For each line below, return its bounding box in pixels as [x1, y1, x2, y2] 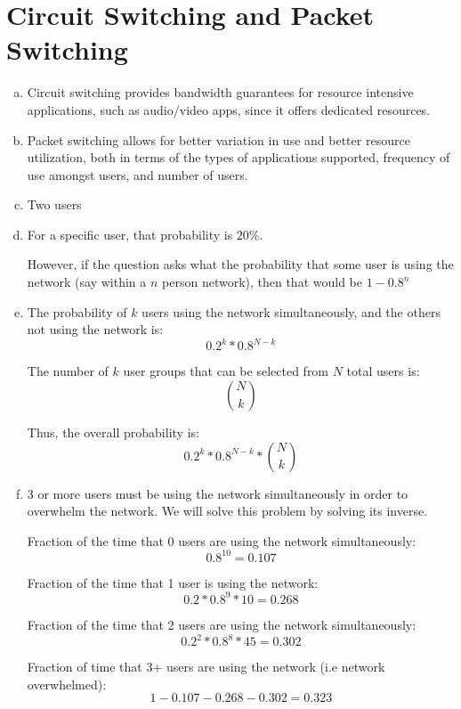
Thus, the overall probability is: [27, 422, 199, 441]
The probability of [27, 302, 127, 321]
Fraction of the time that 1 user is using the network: [27, 573, 319, 591]
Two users [27, 195, 82, 214]
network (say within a [27, 273, 147, 291]
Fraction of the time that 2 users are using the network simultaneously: [27, 615, 417, 633]
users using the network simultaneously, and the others [142, 302, 441, 321]
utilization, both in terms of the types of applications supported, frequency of [27, 148, 450, 167]
